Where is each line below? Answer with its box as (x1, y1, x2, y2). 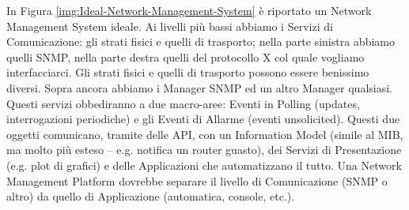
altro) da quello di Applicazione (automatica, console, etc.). (6, 188, 295, 204)
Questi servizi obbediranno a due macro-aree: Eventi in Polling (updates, (6, 95, 360, 111)
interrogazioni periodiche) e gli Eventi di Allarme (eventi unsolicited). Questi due (6, 111, 400, 127)
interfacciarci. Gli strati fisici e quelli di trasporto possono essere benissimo (6, 64, 369, 81)
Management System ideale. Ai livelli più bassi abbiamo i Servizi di (6, 17, 333, 34)
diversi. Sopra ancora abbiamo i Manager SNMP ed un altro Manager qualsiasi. (6, 79, 392, 96)
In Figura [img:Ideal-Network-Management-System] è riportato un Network (6, 2, 372, 18)
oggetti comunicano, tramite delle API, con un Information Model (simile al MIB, (6, 126, 403, 142)
